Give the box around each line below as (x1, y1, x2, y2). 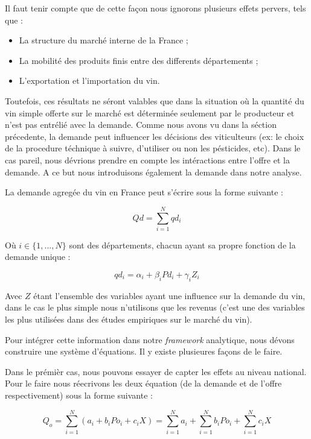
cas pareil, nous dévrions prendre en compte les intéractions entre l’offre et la (5, 153, 290, 166)
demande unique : (5, 250, 71, 263)
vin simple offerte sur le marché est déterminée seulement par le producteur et (5, 106, 295, 119)
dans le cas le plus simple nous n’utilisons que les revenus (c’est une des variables (5, 301, 305, 314)
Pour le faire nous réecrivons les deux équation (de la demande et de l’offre (5, 377, 282, 390)
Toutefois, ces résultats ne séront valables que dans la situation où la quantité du (5, 94, 304, 107)
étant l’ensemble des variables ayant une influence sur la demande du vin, (33, 289, 306, 302)
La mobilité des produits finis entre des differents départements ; (19, 54, 258, 66)
